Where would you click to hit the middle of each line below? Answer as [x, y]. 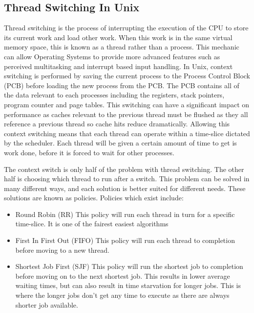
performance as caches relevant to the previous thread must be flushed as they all [126, 114]
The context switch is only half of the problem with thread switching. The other [124, 169]
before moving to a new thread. [62, 250]
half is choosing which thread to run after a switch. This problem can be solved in [127, 179]
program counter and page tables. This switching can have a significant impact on [127, 104]
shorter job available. [47, 304]
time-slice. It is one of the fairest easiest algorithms [92, 224]
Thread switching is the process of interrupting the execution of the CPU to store [126, 28]
